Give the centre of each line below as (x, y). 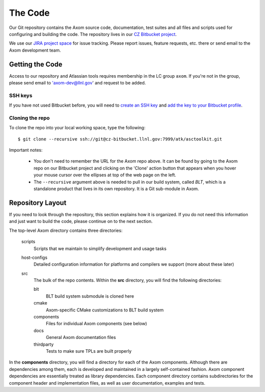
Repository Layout (38, 203)
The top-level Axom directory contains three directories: (66, 230)
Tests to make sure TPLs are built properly (89, 351)
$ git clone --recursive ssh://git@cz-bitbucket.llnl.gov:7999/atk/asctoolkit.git (120, 139)
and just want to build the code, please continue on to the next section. (81, 222)
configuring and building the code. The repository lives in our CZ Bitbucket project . (93, 34)
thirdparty (44, 344)
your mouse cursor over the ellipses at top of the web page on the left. (105, 175)
